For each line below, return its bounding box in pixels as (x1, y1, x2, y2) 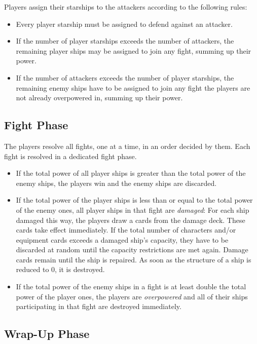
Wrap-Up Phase (4, 326, 90, 341)
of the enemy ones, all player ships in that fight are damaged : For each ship (16, 204, 249, 215)
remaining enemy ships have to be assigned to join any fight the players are (16, 82, 250, 93)
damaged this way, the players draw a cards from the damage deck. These (16, 214, 245, 225)
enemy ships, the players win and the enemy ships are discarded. (16, 177, 217, 188)
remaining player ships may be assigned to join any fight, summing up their (16, 45, 251, 56)
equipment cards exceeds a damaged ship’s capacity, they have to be (16, 234, 229, 245)
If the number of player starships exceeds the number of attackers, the (16, 35, 234, 46)
